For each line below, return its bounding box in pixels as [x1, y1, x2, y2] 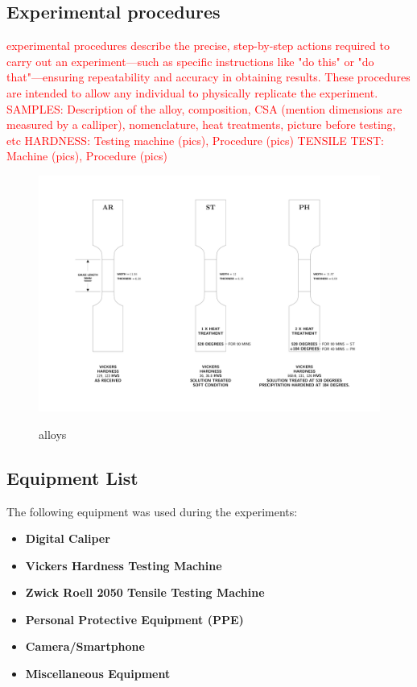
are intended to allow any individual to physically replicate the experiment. [6, 84, 378, 101]
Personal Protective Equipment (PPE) [25, 610, 244, 627]
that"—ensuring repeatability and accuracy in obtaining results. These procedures [6, 68, 411, 85]
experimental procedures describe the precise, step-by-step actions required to [6, 37, 390, 54]
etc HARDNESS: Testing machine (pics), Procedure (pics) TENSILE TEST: [6, 131, 384, 148]
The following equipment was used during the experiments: [6, 503, 298, 519]
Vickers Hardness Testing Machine [25, 557, 222, 573]
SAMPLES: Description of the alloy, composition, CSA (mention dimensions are [6, 100, 403, 117]
